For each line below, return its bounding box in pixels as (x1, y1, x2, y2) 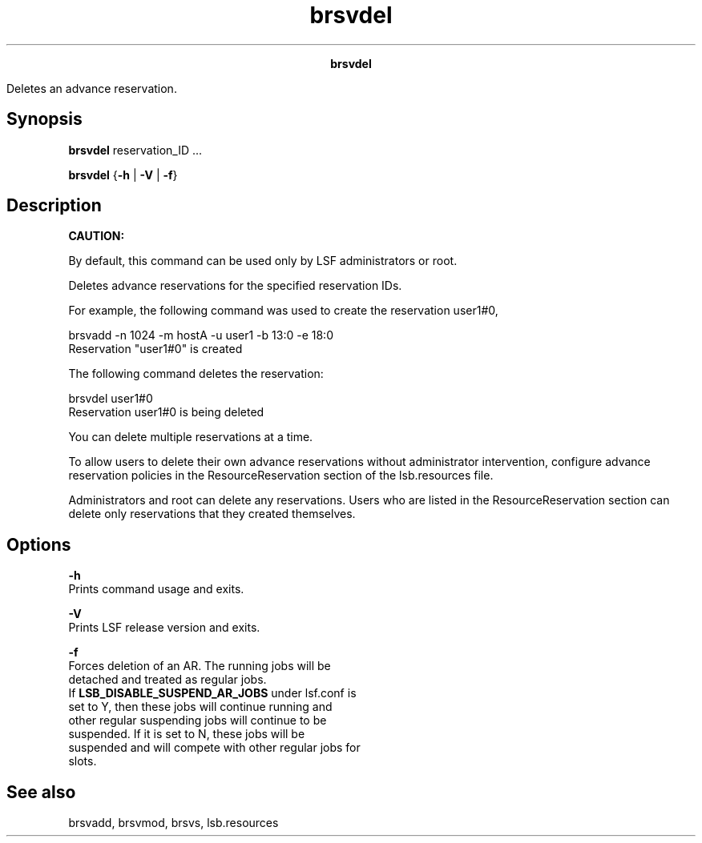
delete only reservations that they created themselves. (68, 507, 356, 521)
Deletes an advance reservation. (6, 81, 177, 95)
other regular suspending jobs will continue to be (68, 713, 327, 728)
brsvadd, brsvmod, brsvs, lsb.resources (68, 816, 279, 830)
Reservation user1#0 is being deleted (68, 405, 264, 419)
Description (6, 195, 102, 216)
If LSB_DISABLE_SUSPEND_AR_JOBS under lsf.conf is (68, 686, 357, 700)
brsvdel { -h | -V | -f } (68, 167, 178, 182)
